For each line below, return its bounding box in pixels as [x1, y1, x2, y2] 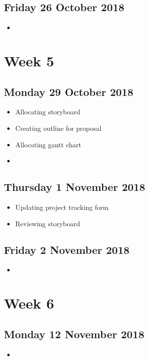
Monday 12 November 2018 [4, 326, 145, 341]
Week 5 [4, 50, 54, 70]
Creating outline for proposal [15, 123, 102, 133]
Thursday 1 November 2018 [4, 179, 146, 194]
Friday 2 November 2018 [4, 242, 130, 257]
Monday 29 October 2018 [4, 84, 134, 99]
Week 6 [4, 293, 54, 313]
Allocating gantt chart [15, 139, 81, 149]
